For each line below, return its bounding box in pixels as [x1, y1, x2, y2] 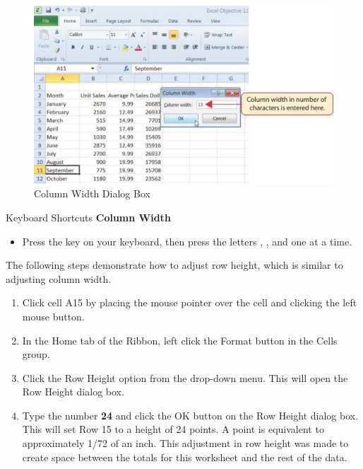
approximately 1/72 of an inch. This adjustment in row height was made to [22, 436, 349, 451]
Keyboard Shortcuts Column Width [6, 209, 171, 224]
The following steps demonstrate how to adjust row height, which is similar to [6, 257, 343, 272]
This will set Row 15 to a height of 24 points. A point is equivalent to [22, 422, 324, 436]
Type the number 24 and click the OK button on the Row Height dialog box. [22, 407, 359, 422]
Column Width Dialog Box [34, 186, 150, 201]
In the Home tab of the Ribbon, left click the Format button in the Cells [22, 332, 338, 347]
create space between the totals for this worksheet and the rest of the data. [22, 449, 347, 464]
